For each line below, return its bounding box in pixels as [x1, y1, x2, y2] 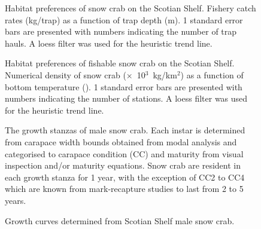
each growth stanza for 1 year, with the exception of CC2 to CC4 [5, 170, 245, 183]
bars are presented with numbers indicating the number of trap [5, 25, 237, 38]
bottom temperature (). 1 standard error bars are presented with [5, 80, 242, 93]
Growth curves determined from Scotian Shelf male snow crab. [5, 214, 235, 227]
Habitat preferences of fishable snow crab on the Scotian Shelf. [5, 57, 235, 69]
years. [5, 194, 26, 206]
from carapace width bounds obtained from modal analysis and [5, 135, 237, 148]
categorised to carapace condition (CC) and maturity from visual [5, 147, 244, 160]
